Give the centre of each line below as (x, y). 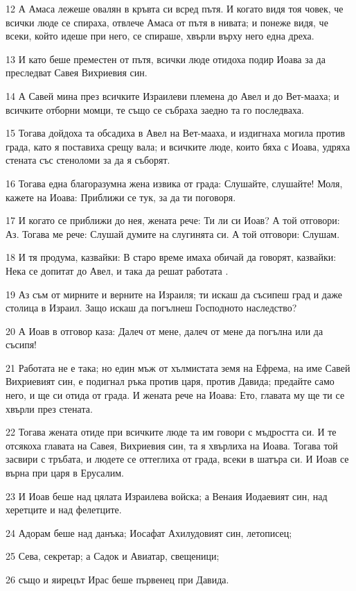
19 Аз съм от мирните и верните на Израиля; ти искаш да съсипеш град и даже (174, 294)
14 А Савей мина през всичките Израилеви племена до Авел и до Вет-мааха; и (172, 95)
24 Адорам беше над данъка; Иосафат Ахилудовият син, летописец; (149, 532)
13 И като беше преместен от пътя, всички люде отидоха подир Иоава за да (166, 59)
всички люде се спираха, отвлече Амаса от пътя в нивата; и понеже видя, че (167, 22)
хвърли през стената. (49, 408)
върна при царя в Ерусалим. (65, 473)
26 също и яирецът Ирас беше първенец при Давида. (117, 579)
